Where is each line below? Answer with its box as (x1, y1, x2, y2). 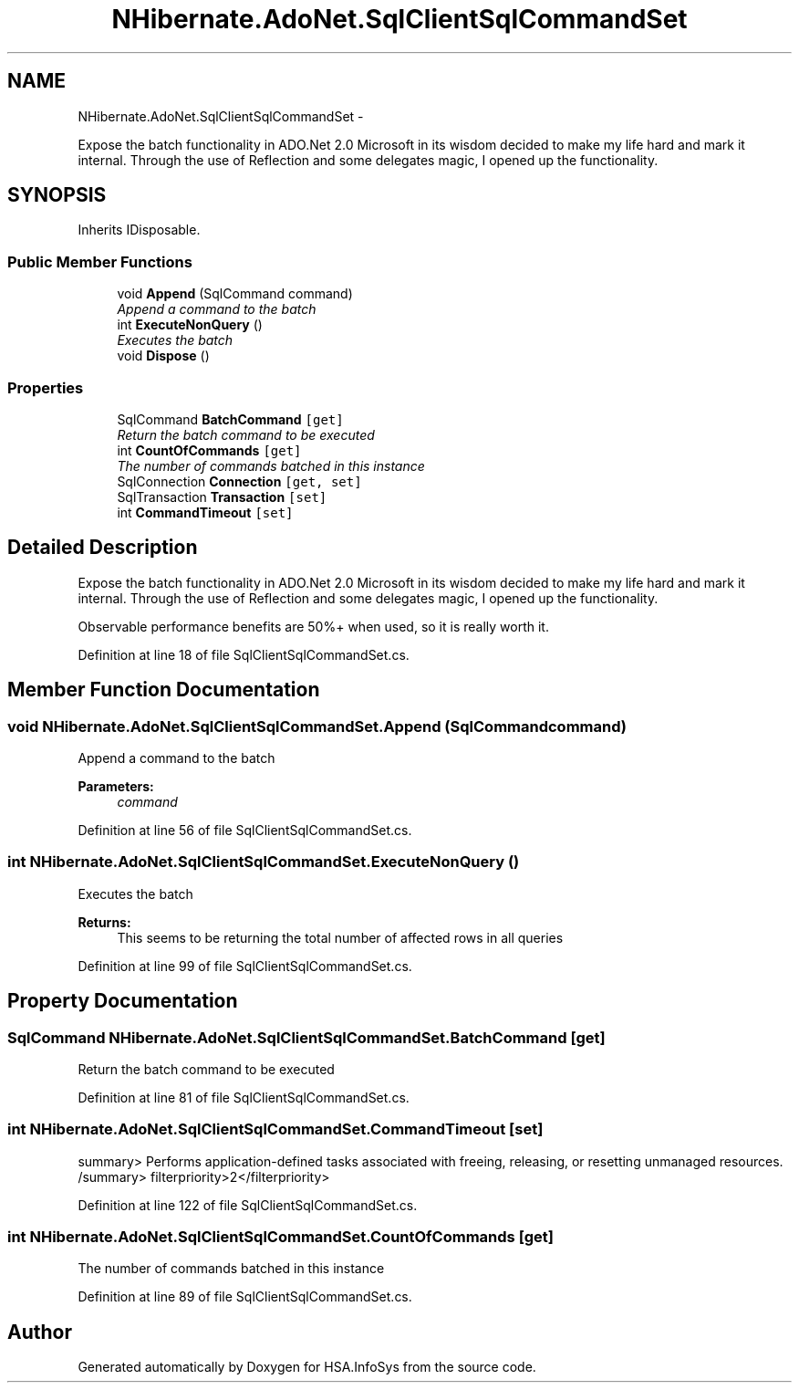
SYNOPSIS (7, 183, 107, 207)
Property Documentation (7, 989, 238, 1013)
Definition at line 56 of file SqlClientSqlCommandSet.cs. (78, 822, 412, 838)
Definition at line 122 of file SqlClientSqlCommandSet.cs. (78, 1197, 418, 1213)
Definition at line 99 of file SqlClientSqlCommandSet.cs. (78, 957, 412, 974)
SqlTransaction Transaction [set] (117, 488, 327, 505)
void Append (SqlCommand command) (117, 286, 353, 302)
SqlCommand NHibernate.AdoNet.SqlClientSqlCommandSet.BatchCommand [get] (7, 1028, 606, 1047)
